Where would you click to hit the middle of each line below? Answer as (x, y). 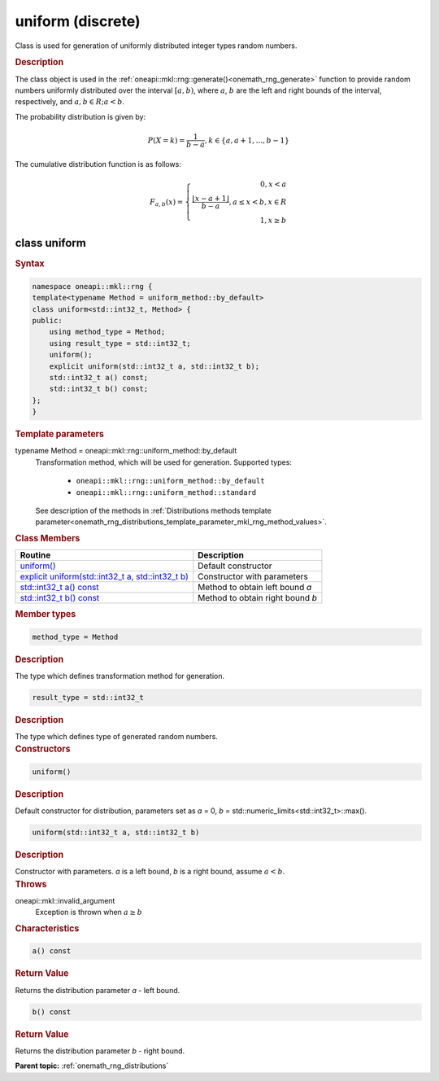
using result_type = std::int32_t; (120, 343)
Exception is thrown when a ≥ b (89, 913)
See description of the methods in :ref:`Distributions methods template (153, 511)
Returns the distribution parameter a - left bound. (98, 990)
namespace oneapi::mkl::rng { (92, 286)
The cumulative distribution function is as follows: (98, 164)
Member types (46, 615)
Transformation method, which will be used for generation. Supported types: (164, 462)
